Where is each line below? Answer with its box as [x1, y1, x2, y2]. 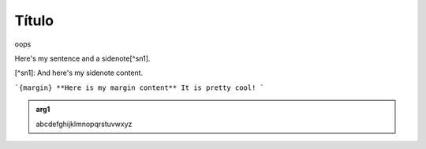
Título [14, 12, 54, 29]
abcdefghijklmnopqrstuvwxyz [35, 119, 133, 129]
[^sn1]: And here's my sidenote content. [14, 68, 144, 78]
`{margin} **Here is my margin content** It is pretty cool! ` [14, 83, 264, 92]
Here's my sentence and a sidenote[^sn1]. [14, 54, 151, 63]
